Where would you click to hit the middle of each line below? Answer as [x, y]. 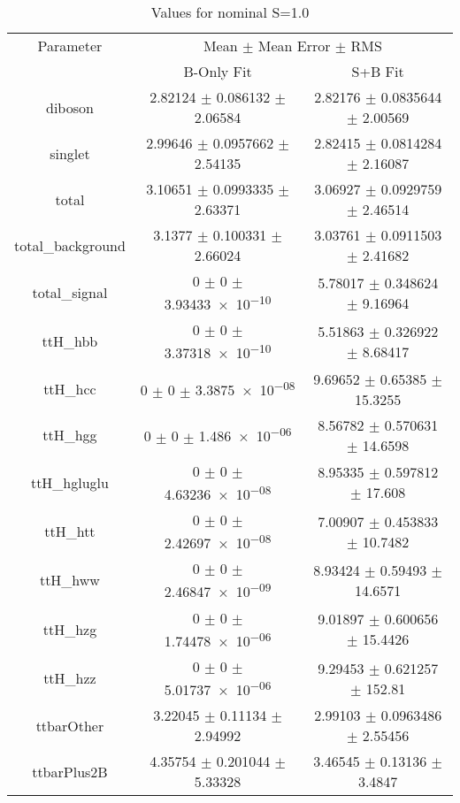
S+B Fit [378, 71]
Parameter [70, 46]
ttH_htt [70, 532]
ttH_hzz [70, 678]
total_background [70, 245]
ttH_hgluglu [69, 482]
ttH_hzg [70, 629]
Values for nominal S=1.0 [230, 12]
